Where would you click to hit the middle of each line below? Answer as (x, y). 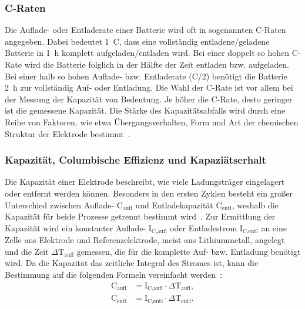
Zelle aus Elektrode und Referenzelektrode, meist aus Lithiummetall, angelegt (145, 240)
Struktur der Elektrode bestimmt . (68, 133)
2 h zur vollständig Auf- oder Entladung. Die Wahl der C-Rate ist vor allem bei (149, 87)
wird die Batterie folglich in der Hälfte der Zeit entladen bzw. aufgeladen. (157, 64)
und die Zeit (27, 251)
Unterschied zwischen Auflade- (60, 205)
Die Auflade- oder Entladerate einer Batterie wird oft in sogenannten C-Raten (145, 30)
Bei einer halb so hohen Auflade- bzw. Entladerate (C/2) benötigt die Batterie (146, 76)
